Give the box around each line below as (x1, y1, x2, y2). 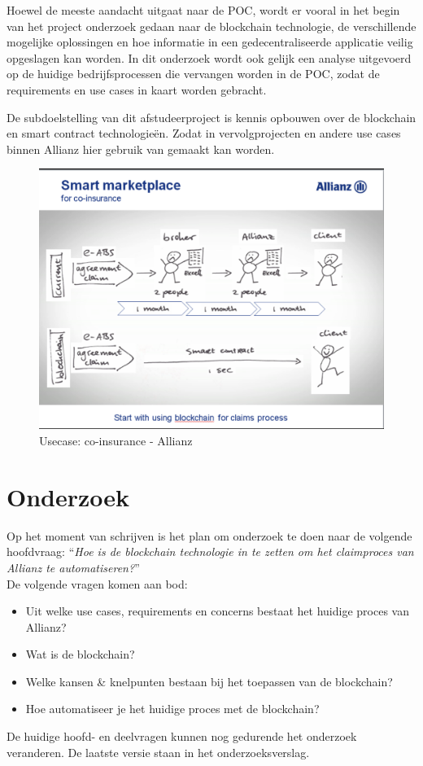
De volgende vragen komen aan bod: (7, 575, 188, 592)
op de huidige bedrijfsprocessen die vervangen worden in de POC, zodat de (7, 65, 380, 82)
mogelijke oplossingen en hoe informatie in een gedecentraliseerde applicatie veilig (7, 33, 413, 50)
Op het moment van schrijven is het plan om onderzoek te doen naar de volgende (7, 527, 412, 544)
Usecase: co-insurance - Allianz (39, 432, 193, 449)
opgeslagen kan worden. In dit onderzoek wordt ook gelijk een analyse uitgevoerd (7, 49, 412, 66)
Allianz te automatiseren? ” (7, 558, 140, 576)
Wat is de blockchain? (25, 646, 135, 663)
